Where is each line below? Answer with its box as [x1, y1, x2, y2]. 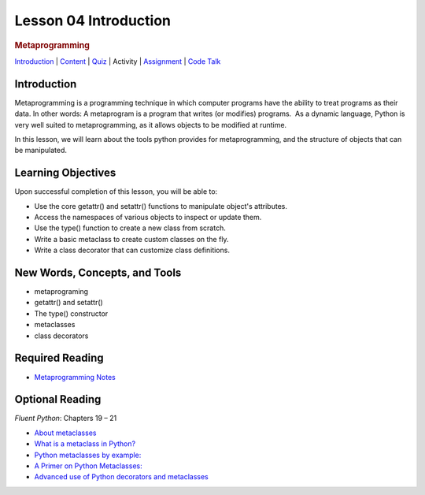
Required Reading [14, 352, 104, 365]
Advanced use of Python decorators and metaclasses [34, 472, 209, 482]
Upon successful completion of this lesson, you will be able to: [14, 187, 218, 196]
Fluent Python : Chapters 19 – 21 [14, 414, 117, 423]
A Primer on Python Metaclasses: [34, 461, 142, 471]
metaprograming [34, 287, 89, 296]
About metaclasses [34, 428, 97, 437]
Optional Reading [14, 393, 102, 406]
